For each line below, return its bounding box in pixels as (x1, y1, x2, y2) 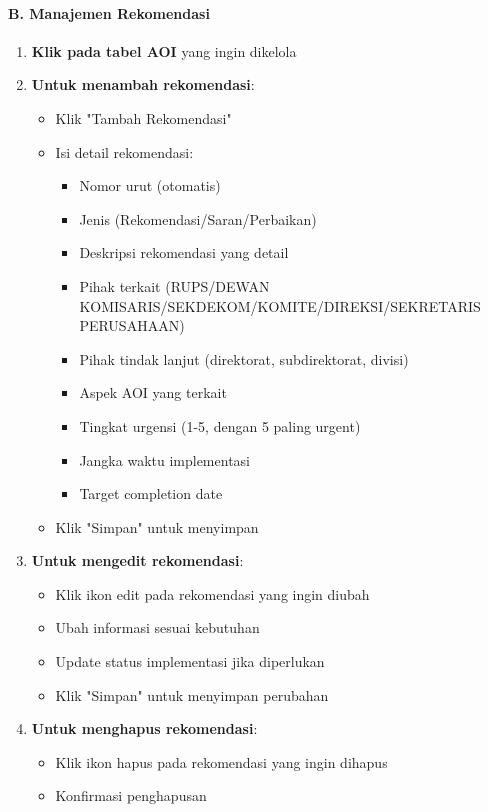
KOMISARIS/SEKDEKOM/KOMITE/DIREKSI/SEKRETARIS (79, 295, 481, 316)
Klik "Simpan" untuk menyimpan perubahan (55, 684, 329, 705)
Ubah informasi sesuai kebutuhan (55, 617, 260, 638)
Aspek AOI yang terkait (79, 382, 227, 403)
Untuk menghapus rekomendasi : (31, 718, 258, 739)
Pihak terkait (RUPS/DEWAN (79, 275, 270, 296)
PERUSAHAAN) (79, 315, 185, 336)
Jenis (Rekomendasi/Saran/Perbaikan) (79, 208, 317, 229)
